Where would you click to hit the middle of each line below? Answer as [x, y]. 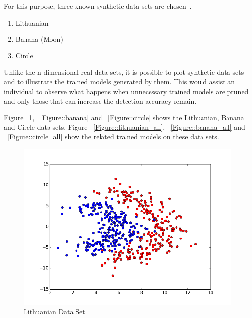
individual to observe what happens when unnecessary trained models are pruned [126, 91]
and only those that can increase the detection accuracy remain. [100, 101]
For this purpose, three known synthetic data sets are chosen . [98, 6]
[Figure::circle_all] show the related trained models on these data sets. [113, 136]
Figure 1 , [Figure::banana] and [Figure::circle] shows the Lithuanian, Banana [124, 117]
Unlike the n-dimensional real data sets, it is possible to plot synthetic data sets [124, 72]
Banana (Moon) [39, 39]
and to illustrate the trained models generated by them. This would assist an [120, 81]
